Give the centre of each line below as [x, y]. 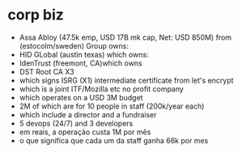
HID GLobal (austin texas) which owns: [84, 54]
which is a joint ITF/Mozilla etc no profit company [101, 89]
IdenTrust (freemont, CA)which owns [81, 63]
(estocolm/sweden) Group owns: [74, 45]
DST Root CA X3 [47, 71]
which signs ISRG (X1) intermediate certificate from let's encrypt [126, 80]
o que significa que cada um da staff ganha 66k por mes [114, 140]
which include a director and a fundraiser [88, 114]
